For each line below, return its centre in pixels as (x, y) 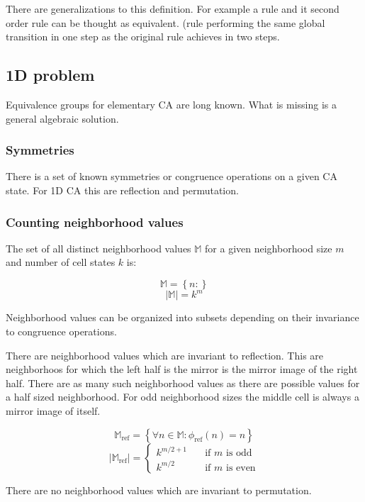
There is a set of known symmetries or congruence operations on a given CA (172, 176)
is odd (239, 453)
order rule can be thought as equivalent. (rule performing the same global (165, 22)
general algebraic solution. (62, 118)
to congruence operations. (61, 331)
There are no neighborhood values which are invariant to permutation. (159, 490)
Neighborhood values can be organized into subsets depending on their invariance (182, 317)
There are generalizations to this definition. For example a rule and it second (173, 9)
